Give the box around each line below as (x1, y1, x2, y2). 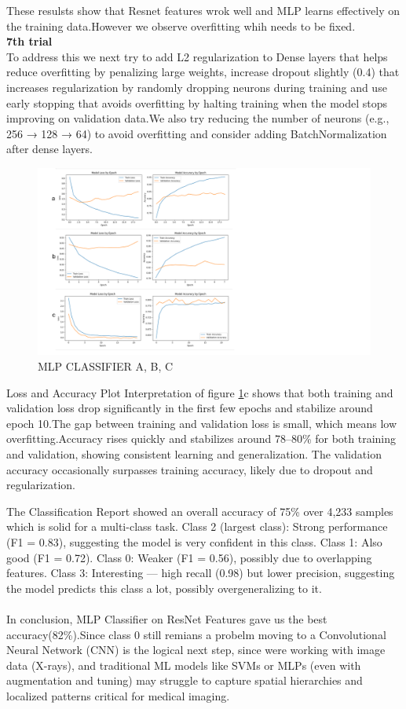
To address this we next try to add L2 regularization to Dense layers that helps (6, 48, 388, 64)
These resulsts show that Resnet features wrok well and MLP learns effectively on (6, 2, 401, 18)
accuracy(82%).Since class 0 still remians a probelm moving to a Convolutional (6, 626, 386, 642)
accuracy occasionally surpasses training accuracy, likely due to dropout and (6, 461, 373, 477)
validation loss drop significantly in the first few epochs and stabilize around (6, 400, 373, 416)
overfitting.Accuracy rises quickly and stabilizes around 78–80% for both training (6, 430, 397, 447)
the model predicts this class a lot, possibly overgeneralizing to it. (6, 579, 322, 596)
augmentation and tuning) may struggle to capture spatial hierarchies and (6, 672, 363, 689)
